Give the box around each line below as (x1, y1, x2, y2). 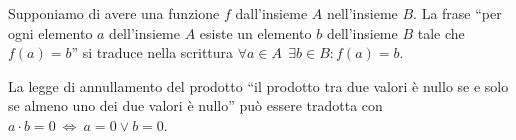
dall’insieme (235, 3, 308, 23)
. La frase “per (413, 3, 502, 23)
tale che (417, 22, 465, 43)
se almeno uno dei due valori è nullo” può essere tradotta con (8, 95, 383, 116)
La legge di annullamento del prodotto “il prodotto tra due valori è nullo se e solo (8, 75, 509, 96)
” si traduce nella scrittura (71, 42, 234, 63)
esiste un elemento (199, 22, 312, 43)
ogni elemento (8, 22, 93, 43)
